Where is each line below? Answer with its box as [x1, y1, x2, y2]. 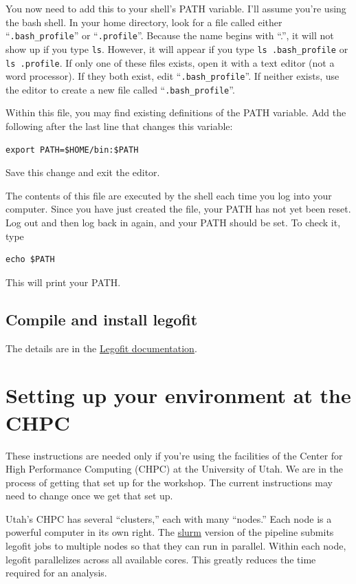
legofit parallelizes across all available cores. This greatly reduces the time [5, 552, 316, 566]
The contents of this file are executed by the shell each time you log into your [5, 188, 332, 202]
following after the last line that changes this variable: [5, 119, 233, 133]
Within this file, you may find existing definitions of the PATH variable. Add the [5, 105, 346, 120]
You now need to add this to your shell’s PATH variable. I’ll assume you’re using [5, 1, 346, 15]
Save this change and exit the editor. [5, 165, 160, 180]
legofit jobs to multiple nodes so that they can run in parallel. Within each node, [5, 539, 346, 553]
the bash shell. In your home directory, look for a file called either [5, 14, 282, 29]
